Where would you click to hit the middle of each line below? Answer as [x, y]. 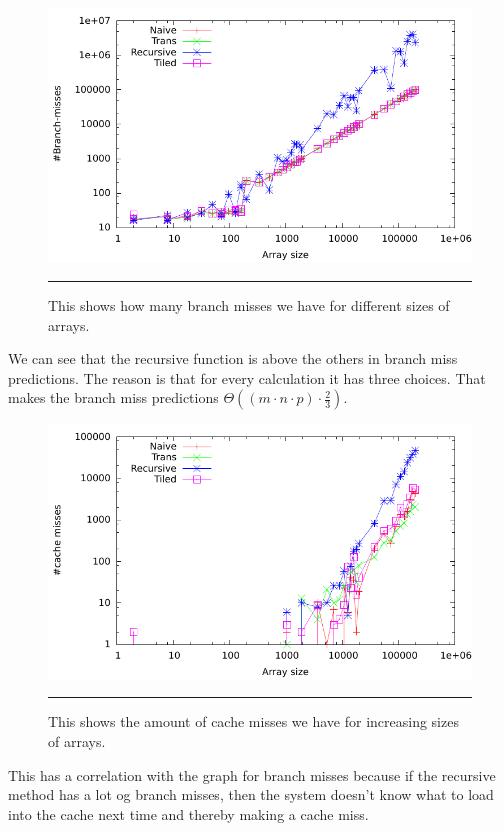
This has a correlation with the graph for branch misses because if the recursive [252, 774]
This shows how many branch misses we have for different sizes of [249, 304]
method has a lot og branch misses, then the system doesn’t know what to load [251, 794]
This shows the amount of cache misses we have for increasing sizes [253, 721]
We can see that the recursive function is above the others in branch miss [233, 358]
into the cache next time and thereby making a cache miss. [188, 813]
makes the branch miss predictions [113, 397]
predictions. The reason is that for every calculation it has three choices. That [247, 377]
